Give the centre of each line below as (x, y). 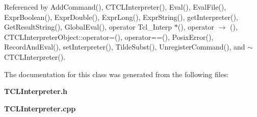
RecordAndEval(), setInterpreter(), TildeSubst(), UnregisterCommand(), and (125, 47)
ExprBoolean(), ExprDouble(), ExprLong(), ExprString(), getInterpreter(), (121, 17)
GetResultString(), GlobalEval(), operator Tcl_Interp (88, 27)
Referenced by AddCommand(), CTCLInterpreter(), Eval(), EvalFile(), (115, 7)
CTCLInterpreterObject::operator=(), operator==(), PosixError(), (109, 37)
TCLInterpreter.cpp (40, 108)
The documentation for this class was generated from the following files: (117, 74)
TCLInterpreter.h (36, 91)
